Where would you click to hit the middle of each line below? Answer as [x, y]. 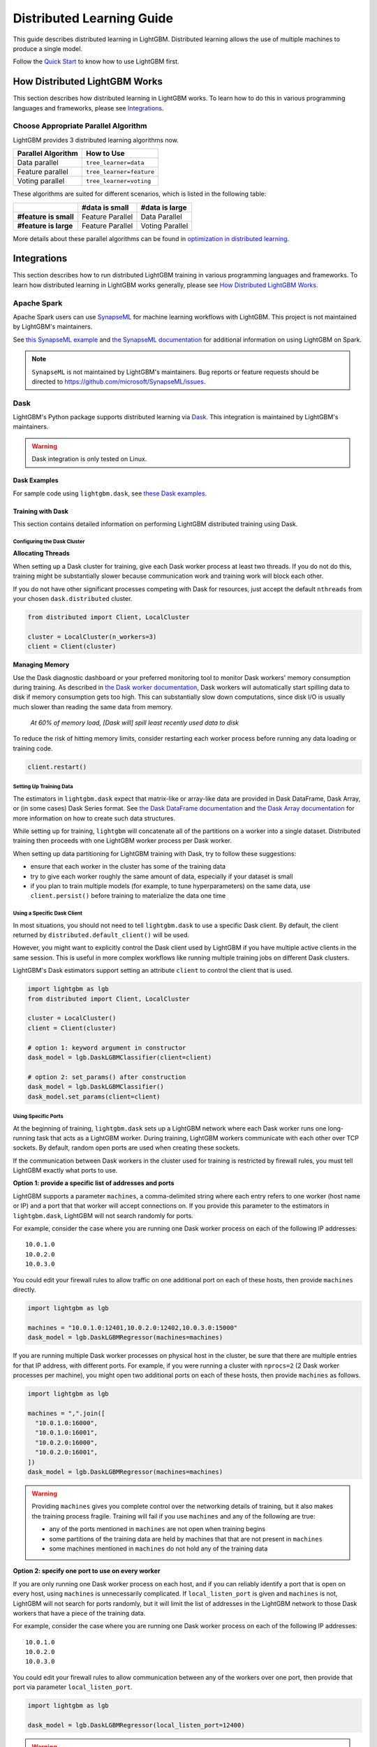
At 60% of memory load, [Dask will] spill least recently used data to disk [134, 723]
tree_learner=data [115, 162]
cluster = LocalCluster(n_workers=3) [92, 637]
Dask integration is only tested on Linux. [89, 459]
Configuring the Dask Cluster [49, 542]
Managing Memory [41, 665]
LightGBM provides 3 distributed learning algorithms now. [96, 140]
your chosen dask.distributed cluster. [73, 598]
